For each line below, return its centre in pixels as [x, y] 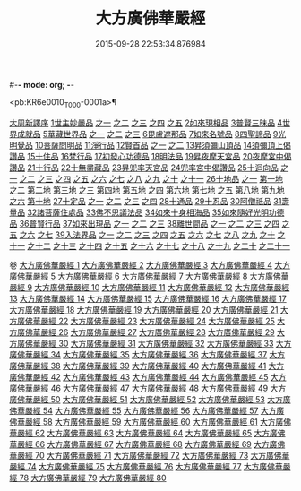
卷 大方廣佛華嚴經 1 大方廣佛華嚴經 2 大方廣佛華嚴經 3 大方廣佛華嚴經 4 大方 [150, 264]
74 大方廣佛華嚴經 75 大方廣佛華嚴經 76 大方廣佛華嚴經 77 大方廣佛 [151, 466]
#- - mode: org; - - [42, 84]
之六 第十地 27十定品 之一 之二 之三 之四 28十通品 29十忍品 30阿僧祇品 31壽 [150, 201]
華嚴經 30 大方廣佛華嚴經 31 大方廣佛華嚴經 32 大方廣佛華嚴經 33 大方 [162, 343]
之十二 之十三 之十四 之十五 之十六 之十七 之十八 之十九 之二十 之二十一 [159, 245]
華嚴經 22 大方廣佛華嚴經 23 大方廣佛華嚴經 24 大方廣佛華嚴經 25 [154, 321]
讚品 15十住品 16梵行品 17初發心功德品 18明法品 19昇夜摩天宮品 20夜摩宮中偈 [150, 156]
